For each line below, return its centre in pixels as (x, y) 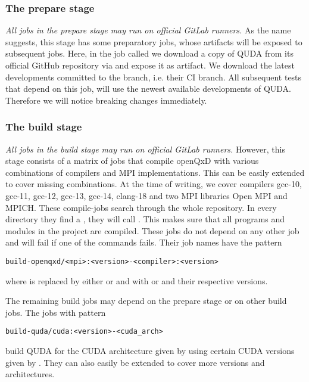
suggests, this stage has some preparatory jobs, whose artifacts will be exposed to (154, 41)
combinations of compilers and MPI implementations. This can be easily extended (155, 172)
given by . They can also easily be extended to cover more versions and (135, 362)
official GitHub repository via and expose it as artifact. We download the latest (150, 65)
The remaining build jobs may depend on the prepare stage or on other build (146, 301)
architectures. (30, 374)
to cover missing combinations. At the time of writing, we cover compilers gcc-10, (154, 184)
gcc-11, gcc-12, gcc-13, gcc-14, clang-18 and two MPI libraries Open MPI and (146, 195)
